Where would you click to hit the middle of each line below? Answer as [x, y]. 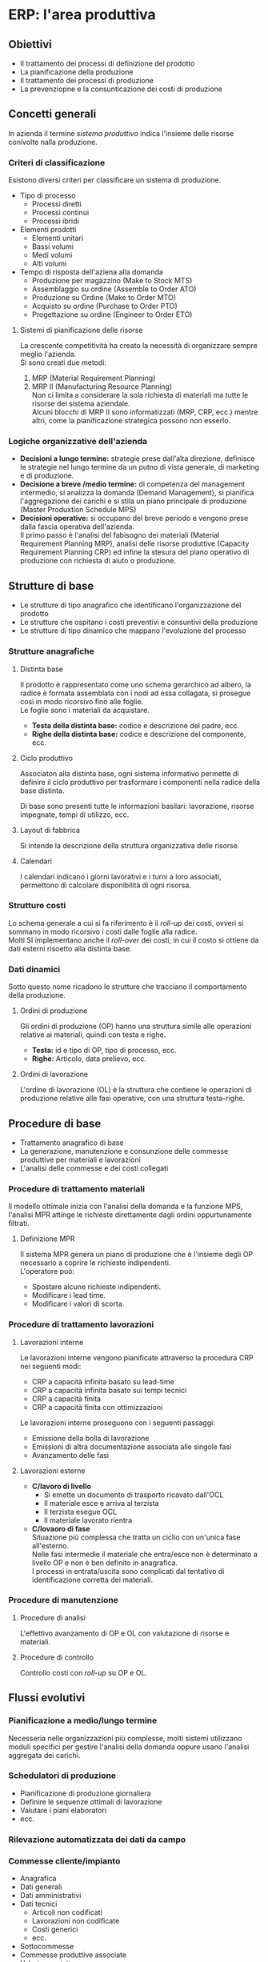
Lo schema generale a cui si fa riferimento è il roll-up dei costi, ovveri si [126, 923]
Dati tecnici [38, 1904]
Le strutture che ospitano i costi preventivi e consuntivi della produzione [139, 623]
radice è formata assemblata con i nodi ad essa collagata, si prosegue [135, 693]
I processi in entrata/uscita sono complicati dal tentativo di [128, 1571]
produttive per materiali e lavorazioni [80, 1159]
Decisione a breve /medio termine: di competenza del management [132, 484]
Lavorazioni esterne [52, 1471]
